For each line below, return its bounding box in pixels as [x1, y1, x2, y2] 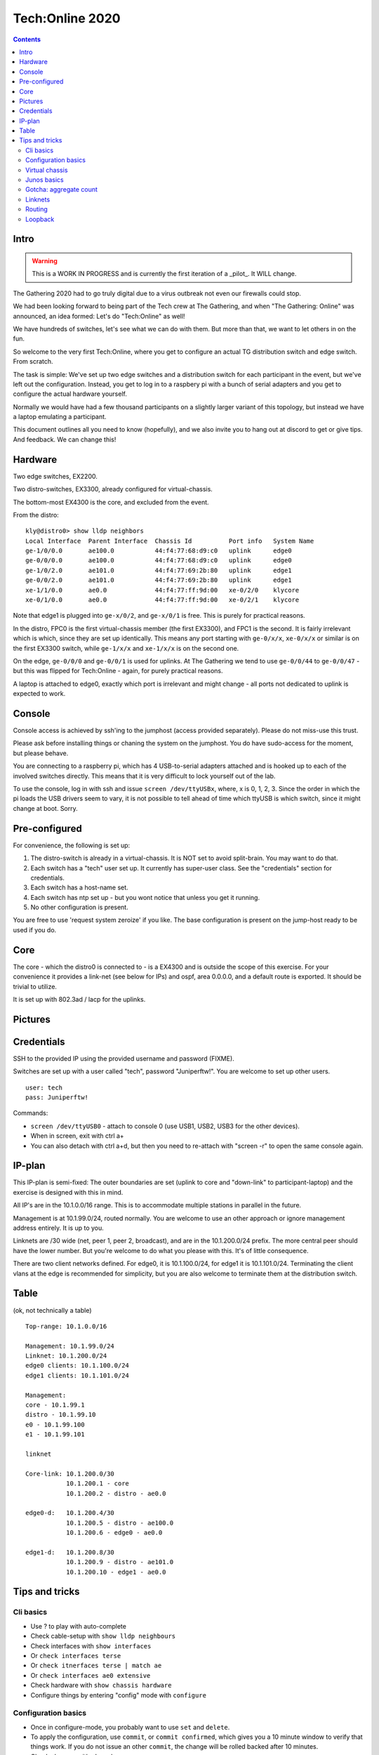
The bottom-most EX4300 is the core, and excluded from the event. [13, 498, 210, 506]
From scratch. [13, 357, 53, 366]
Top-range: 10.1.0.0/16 [25, 1322, 107, 1330]
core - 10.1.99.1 [25, 1401, 85, 1409]
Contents [13, 35, 41, 44]
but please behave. [13, 748, 69, 757]
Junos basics [25, 175, 65, 184]
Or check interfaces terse [30, 1652, 121, 1660]
